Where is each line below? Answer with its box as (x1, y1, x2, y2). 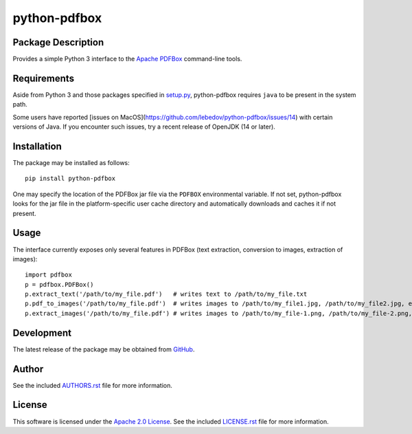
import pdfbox (25, 271, 72, 279)
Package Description (12, 36, 104, 48)
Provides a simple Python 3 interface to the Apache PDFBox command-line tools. (12, 55, 242, 63)
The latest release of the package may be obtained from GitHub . (12, 345, 195, 354)
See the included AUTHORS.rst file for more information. (12, 381, 173, 389)
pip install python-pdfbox (25, 175, 116, 182)
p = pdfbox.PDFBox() (25, 281, 94, 288)
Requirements (12, 72, 75, 84)
